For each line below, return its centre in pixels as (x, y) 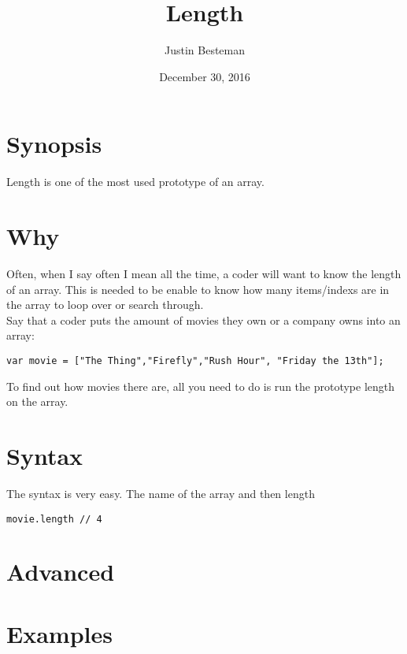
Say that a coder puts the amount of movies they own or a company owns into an (203, 320)
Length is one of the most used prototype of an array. (135, 182)
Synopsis (54, 144)
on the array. (37, 401)
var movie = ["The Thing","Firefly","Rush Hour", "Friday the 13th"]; (195, 360)
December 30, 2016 (205, 76)
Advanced (61, 572)
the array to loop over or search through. (105, 305)
